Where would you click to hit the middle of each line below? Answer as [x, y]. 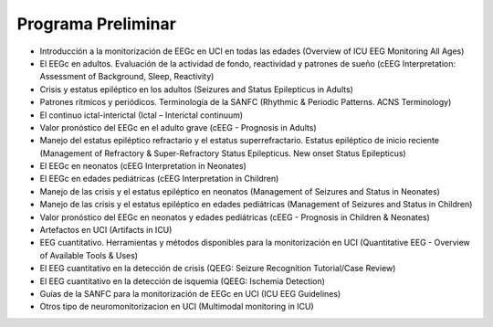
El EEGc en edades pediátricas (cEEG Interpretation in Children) [159, 179]
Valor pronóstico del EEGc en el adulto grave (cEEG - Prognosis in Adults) [178, 127]
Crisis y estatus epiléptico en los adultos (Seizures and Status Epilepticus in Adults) [196, 89]
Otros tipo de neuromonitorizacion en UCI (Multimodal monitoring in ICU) [177, 307]
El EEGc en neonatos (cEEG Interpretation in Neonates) [143, 166]
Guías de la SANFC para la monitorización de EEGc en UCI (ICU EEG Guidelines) [190, 293]
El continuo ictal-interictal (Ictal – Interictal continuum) [142, 115]
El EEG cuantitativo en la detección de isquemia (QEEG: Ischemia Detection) [183, 281]
